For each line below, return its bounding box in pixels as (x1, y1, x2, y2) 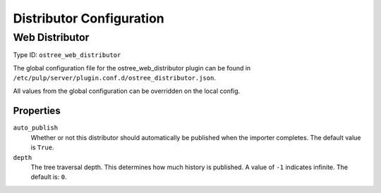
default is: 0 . (30, 173, 67, 181)
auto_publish (13, 124, 59, 132)
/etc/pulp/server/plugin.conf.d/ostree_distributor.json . (13, 74, 217, 82)
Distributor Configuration (13, 11, 165, 26)
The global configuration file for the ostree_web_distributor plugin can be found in (13, 63, 251, 72)
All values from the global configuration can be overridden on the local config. (13, 87, 241, 95)
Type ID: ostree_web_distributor (13, 51, 121, 59)
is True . (30, 143, 54, 151)
